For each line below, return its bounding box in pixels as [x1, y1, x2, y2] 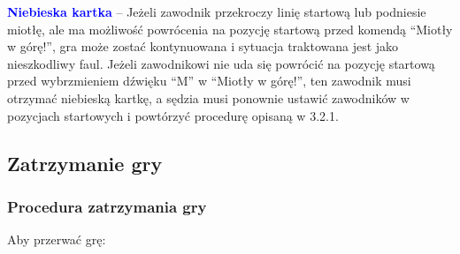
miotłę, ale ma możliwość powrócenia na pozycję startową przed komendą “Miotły [7, 19, 453, 38]
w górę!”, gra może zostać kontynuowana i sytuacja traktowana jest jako [7, 37, 399, 56]
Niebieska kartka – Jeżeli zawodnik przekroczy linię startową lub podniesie [7, 3, 426, 20]
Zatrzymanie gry [7, 149, 163, 176]
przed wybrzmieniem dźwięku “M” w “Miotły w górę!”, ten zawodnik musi [7, 71, 411, 90]
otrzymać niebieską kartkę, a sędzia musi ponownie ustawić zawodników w [7, 88, 410, 107]
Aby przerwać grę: [7, 230, 106, 249]
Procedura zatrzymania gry [7, 195, 207, 217]
